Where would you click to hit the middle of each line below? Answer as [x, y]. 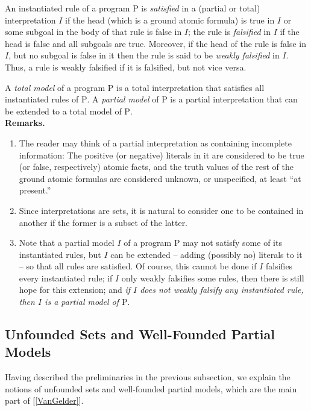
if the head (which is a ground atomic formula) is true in [170, 20]
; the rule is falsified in [229, 32]
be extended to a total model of [63, 111]
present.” [35, 190]
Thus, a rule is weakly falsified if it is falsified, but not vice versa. [126, 67]
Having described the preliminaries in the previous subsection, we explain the [148, 377]
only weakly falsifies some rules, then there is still [213, 278]
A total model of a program [55, 87]
